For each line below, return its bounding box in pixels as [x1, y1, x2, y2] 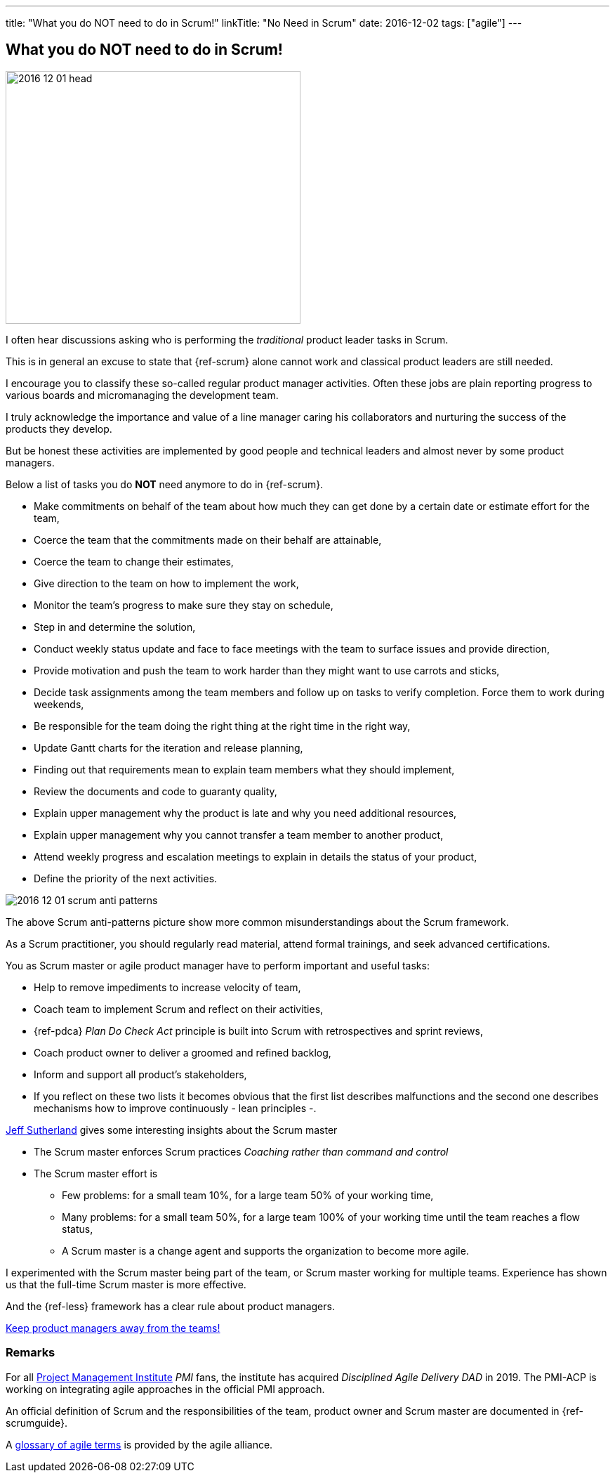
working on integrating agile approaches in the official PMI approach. [6, 1382, 325, 1395]
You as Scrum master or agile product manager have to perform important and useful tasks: [6, 959, 430, 972]
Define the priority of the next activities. [34, 872, 218, 884]
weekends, [34, 698, 84, 710]
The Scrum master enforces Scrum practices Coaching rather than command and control [34, 1145, 449, 1158]
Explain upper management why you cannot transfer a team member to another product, [34, 828, 444, 841]
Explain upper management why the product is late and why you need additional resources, [34, 806, 457, 819]
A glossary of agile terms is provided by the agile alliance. [6, 1438, 273, 1451]
